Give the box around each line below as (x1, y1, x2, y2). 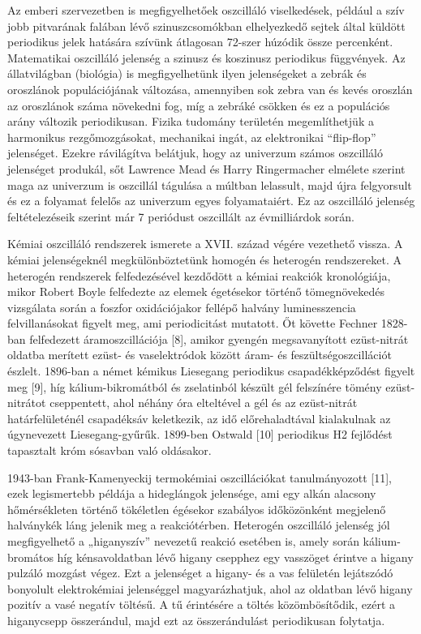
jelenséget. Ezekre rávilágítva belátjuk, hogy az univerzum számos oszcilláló (7, 144, 383, 161)
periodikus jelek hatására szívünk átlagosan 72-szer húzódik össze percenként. (7, 33, 393, 50)
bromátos (7, 548, 54, 565)
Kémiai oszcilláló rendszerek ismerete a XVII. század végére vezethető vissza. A (7, 235, 403, 252)
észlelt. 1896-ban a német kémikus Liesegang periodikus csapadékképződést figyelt (7, 362, 415, 379)
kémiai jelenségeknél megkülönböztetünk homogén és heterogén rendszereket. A (7, 251, 402, 268)
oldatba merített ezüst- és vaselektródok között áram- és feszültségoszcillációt (7, 346, 392, 363)
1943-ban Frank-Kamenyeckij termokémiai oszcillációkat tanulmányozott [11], (7, 469, 393, 486)
